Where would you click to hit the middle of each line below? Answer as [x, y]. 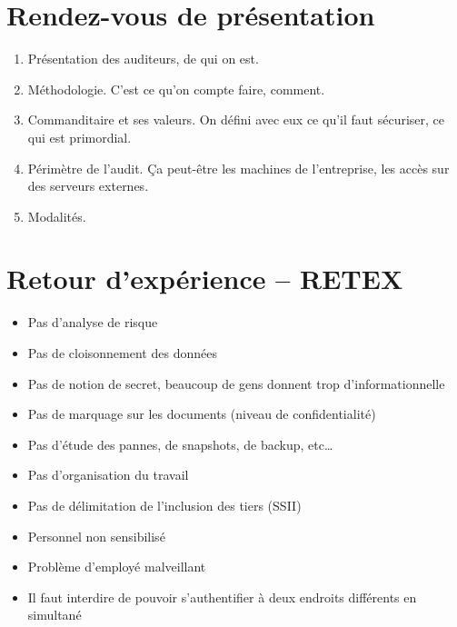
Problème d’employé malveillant [117, 567]
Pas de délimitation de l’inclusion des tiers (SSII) [164, 505]
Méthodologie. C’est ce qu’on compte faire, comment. [176, 89]
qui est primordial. [79, 137]
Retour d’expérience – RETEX [205, 279]
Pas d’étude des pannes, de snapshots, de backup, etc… [180, 444]
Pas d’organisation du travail [108, 475]
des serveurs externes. [88, 186]
